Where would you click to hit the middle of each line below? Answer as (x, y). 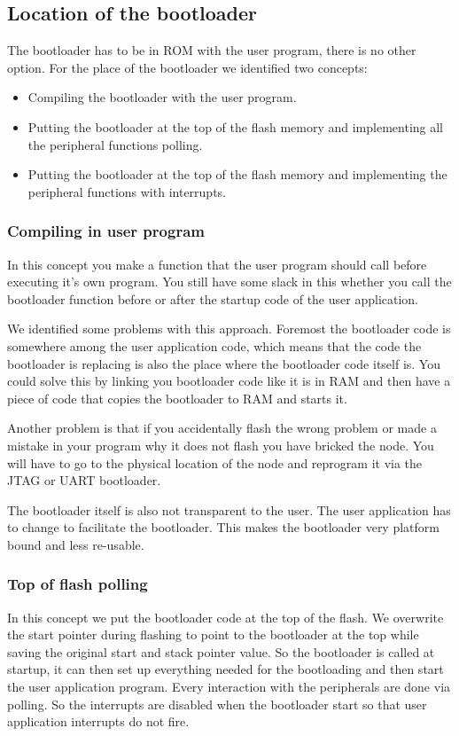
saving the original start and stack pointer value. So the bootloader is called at (221, 651)
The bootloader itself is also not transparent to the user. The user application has (229, 509)
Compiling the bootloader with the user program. (162, 97)
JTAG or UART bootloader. (84, 480)
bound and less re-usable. (76, 544)
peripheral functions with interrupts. (127, 191)
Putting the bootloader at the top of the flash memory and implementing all (236, 126)
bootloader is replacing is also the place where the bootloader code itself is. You (224, 363)
